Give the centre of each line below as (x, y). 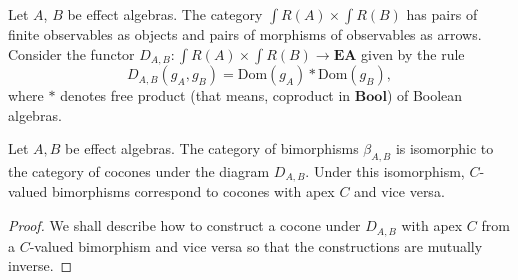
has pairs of (442, 14)
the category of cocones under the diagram (139, 171)
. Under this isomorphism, (385, 171)
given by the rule (413, 53)
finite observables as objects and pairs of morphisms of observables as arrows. (245, 34)
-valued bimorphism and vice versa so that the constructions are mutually (256, 245)
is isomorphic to (444, 148)
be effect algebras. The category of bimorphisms (212, 148)
